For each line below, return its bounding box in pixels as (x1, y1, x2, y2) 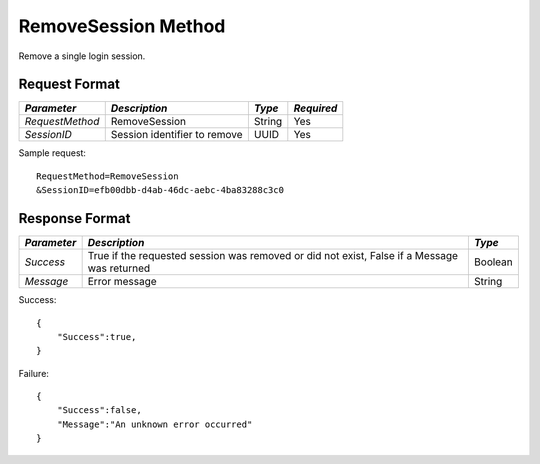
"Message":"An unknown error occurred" (56, 418, 253, 430)
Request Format (18, 76, 120, 93)
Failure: (18, 367, 50, 379)
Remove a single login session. (18, 50, 146, 62)
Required (293, 101, 338, 115)
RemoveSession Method (18, 15, 226, 37)
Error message (87, 275, 157, 289)
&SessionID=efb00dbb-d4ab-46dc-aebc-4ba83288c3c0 (36, 185, 285, 196)
